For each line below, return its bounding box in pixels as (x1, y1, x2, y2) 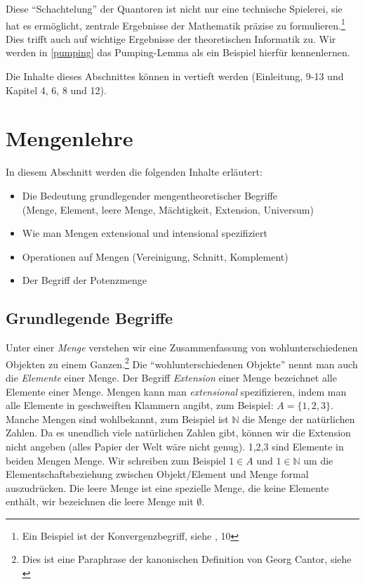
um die (303, 453, 333, 467)
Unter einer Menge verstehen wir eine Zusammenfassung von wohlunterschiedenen (6, 340, 358, 355)
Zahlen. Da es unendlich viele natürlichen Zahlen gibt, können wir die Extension (6, 425, 351, 440)
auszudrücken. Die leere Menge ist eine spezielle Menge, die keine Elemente (6, 480, 329, 495)
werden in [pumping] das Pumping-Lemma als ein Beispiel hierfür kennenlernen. (6, 45, 350, 60)
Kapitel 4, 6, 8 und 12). (6, 82, 107, 97)
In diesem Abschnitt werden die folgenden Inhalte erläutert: (6, 164, 263, 179)
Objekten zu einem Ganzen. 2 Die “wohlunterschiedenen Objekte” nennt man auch (6, 354, 358, 371)
